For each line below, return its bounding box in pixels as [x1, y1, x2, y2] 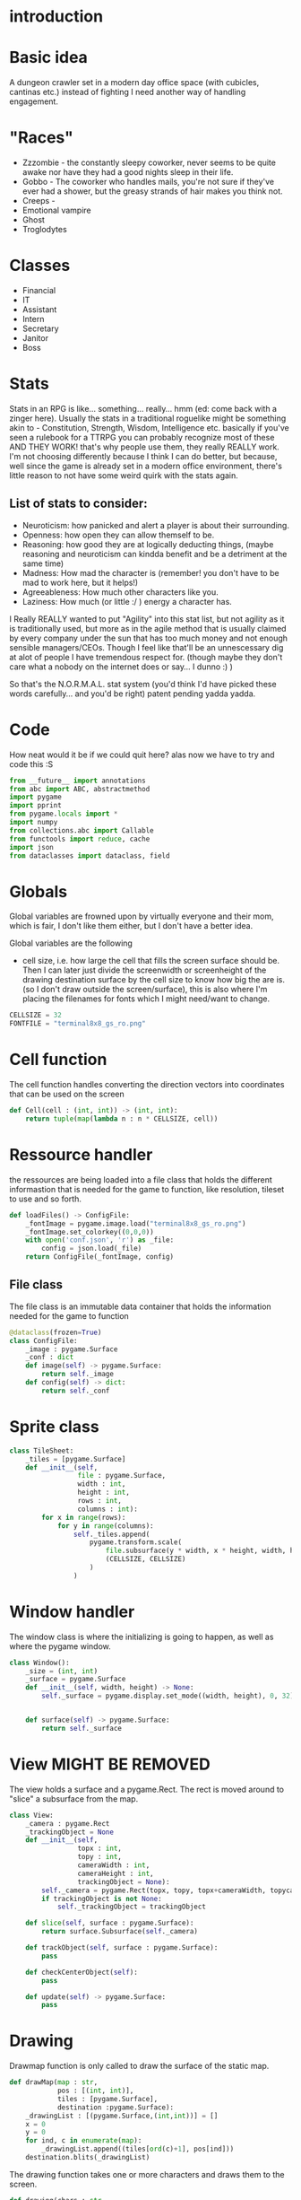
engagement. [9, 96, 58, 107]
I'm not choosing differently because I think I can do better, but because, [9, 450, 278, 461]
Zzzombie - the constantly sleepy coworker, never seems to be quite [21, 157, 276, 168]
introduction [9, 6, 104, 27]
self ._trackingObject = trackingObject [56, 1902, 206, 1912]
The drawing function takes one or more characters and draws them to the [9, 2169, 285, 2179]
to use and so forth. [9, 1193, 82, 1204]
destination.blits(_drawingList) [25, 2153, 150, 2162]
